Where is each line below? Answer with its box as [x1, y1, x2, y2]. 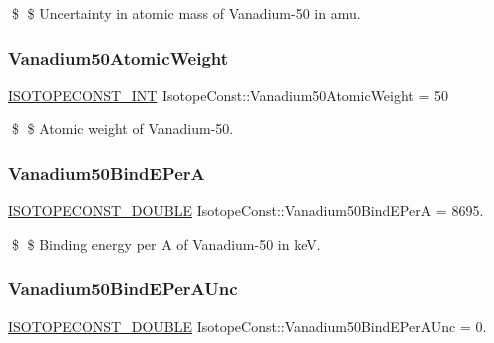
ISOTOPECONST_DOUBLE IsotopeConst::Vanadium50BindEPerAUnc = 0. [8, 315, 487, 336]
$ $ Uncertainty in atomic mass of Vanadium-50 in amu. [11, 3, 361, 23]
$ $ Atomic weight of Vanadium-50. [11, 118, 234, 139]
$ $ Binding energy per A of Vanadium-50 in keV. [11, 233, 321, 254]
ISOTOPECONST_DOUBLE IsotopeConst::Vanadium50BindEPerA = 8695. [8, 200, 484, 221]
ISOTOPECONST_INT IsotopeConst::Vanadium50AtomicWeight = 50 [8, 84, 449, 105]
